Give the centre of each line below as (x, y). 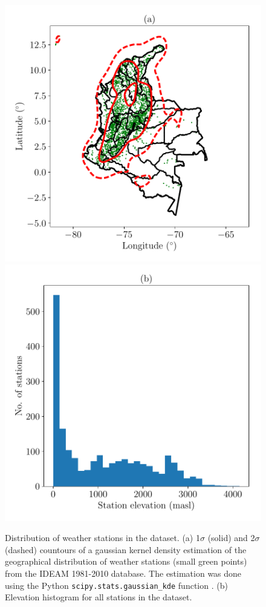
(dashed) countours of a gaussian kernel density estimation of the (126, 549)
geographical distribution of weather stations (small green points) (126, 561)
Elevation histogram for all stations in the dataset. (99, 597)
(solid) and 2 (231, 538)
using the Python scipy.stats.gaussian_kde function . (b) (116, 585)
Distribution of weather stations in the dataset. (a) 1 (102, 538)
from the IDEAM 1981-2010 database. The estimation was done (123, 573)
